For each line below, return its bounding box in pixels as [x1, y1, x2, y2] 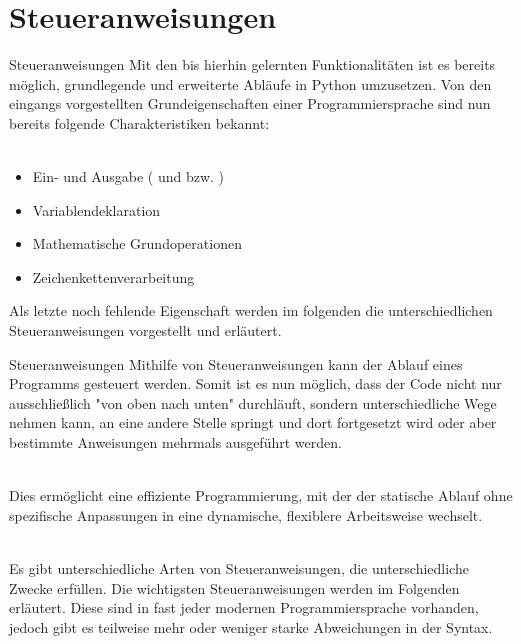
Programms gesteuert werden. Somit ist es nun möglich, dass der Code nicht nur [9, 373, 502, 394]
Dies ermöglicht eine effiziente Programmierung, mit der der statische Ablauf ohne [9, 485, 513, 506]
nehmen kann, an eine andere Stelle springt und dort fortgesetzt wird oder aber [9, 412, 497, 433]
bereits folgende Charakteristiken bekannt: [9, 112, 270, 133]
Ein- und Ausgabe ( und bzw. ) [32, 166, 225, 187]
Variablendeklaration [32, 199, 161, 220]
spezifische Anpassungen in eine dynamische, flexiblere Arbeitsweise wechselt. [9, 504, 483, 525]
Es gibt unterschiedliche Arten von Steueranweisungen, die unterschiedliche [9, 558, 469, 578]
